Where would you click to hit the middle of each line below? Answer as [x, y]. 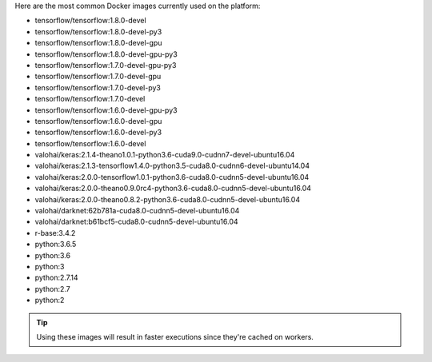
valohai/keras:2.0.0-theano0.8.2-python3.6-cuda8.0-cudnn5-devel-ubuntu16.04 [167, 199]
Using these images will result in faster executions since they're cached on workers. [175, 336]
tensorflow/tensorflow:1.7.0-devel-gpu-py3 [106, 65]
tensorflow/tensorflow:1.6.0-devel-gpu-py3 [106, 110]
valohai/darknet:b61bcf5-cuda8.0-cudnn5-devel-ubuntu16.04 [137, 222]
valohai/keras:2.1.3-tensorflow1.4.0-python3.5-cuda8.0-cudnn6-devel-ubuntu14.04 [172, 166]
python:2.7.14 [57, 278]
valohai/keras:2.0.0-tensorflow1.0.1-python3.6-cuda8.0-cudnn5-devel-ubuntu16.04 [172, 177]
